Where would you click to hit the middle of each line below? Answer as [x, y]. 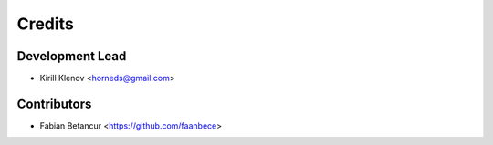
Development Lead [72, 56]
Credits [46, 24]
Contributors [54, 104]
